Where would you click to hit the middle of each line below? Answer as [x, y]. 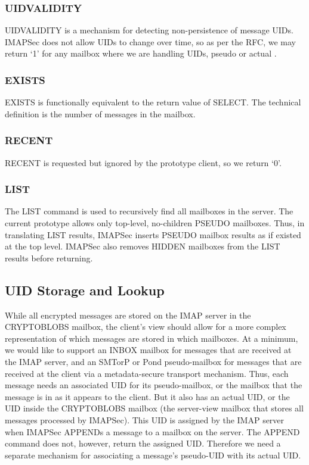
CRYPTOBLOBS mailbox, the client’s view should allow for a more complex [146, 327]
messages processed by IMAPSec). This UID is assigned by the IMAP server [145, 419]
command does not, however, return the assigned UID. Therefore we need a [143, 443]
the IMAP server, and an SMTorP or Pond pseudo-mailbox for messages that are [153, 361]
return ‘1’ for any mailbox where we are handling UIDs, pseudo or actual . [141, 53]
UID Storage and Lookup [85, 290]
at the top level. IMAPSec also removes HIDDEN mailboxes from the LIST [143, 246]
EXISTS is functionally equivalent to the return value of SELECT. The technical [153, 102]
